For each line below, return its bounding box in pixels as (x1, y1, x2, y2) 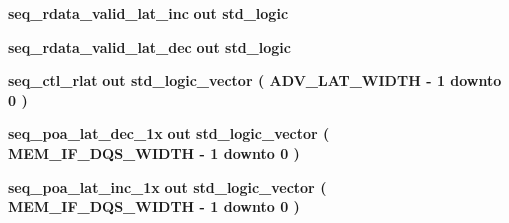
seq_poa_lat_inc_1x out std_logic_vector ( (8, 176, 327, 197)
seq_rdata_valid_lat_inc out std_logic (8, 3, 289, 23)
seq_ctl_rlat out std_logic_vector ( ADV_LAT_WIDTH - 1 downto (8, 70, 502, 91)
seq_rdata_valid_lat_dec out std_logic (8, 36, 291, 57)
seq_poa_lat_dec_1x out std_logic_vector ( (8, 123, 330, 144)
